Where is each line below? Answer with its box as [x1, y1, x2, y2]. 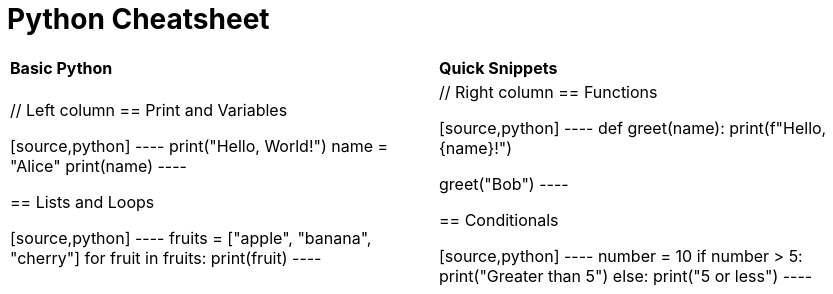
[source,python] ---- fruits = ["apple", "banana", [10, 227, 372, 248]
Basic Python [10, 57, 113, 78]
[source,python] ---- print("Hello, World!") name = [10, 135, 389, 156]
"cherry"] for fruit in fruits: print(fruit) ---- [10, 247, 322, 268]
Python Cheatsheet [7, 2, 270, 36]
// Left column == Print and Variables [10, 99, 288, 120]
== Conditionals [439, 209, 559, 230]
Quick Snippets [439, 57, 558, 78]
